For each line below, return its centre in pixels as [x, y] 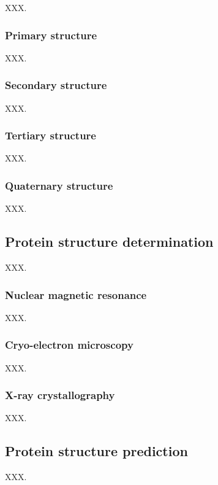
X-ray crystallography [60, 395]
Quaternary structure [59, 185]
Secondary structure [56, 85]
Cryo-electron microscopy [69, 345]
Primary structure [51, 35]
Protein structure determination [109, 242]
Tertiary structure [51, 135]
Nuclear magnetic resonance [76, 294]
